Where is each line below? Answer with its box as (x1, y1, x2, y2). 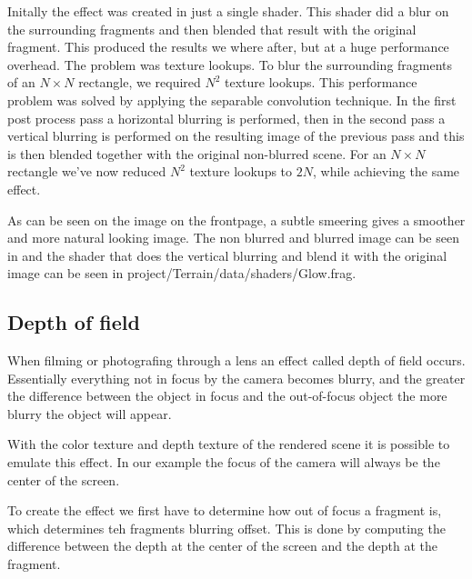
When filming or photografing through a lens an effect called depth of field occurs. (7, 351, 466, 370)
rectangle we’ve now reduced (7, 162, 166, 181)
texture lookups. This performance (225, 73, 417, 92)
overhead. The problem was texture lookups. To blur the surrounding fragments (7, 55, 453, 74)
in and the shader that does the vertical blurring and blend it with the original (7, 245, 447, 265)
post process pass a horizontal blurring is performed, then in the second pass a (7, 108, 446, 127)
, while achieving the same (312, 162, 460, 181)
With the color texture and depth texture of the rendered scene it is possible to (7, 434, 450, 454)
